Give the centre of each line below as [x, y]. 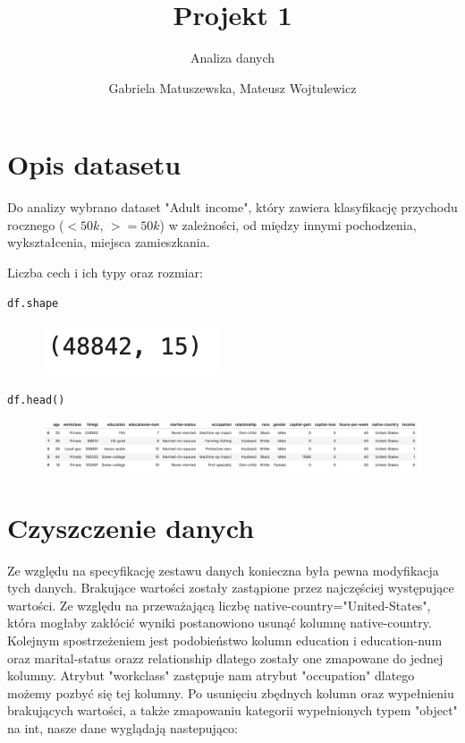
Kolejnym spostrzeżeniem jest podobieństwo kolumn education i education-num [225, 640]
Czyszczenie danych [131, 527]
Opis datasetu [94, 164]
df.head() [36, 400]
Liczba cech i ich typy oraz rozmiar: [105, 273]
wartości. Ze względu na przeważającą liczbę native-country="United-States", [219, 605]
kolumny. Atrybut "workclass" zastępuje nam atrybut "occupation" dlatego [211, 675]
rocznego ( [36, 224]
